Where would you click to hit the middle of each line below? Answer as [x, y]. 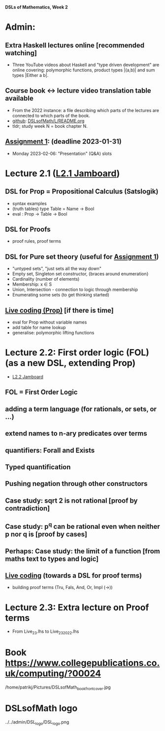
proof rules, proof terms [37, 241]
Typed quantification [38, 467]
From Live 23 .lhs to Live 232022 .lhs [46, 632]
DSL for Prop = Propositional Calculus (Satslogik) [82, 192]
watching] [21, 53]
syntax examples [29, 203]
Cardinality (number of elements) [46, 279]
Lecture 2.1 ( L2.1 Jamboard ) [63, 173]
